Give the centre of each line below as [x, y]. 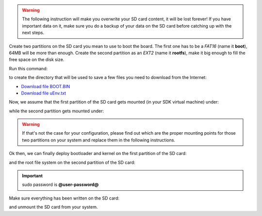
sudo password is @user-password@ [60, 185]
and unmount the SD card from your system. [53, 207]
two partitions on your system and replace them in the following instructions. [99, 140]
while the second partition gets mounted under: [57, 111]
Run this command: [28, 68]
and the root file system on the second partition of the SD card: [72, 162]
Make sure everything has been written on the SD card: [64, 198]
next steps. [33, 33]
